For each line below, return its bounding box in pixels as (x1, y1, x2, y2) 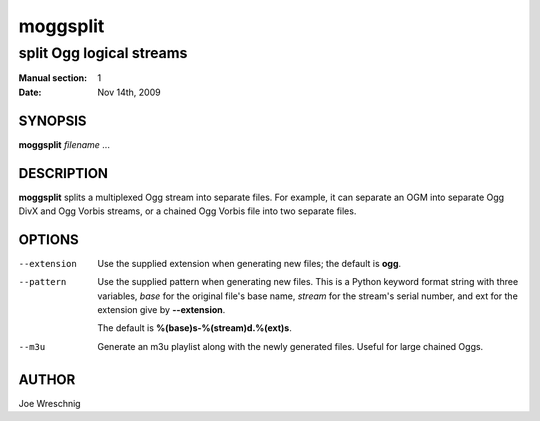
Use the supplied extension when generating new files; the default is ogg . (97, 257, 402, 269)
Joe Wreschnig (18, 397, 81, 409)
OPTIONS (18, 231, 79, 248)
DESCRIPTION (18, 165, 109, 182)
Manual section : (18, 72, 88, 84)
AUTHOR (18, 371, 76, 388)
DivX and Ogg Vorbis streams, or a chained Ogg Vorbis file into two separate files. (18, 205, 357, 217)
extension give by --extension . (97, 304, 226, 316)
